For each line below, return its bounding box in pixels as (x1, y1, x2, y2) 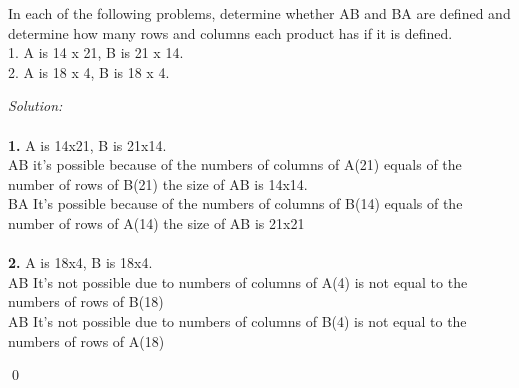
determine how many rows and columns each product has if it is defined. (8, 22, 453, 43)
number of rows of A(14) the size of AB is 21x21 (8, 212, 305, 233)
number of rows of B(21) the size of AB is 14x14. (8, 173, 308, 194)
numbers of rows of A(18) (8, 330, 165, 351)
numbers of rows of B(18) (8, 291, 164, 312)
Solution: (8, 95, 63, 116)
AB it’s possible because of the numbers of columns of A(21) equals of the (8, 154, 462, 175)
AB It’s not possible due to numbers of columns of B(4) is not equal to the (8, 310, 467, 331)
